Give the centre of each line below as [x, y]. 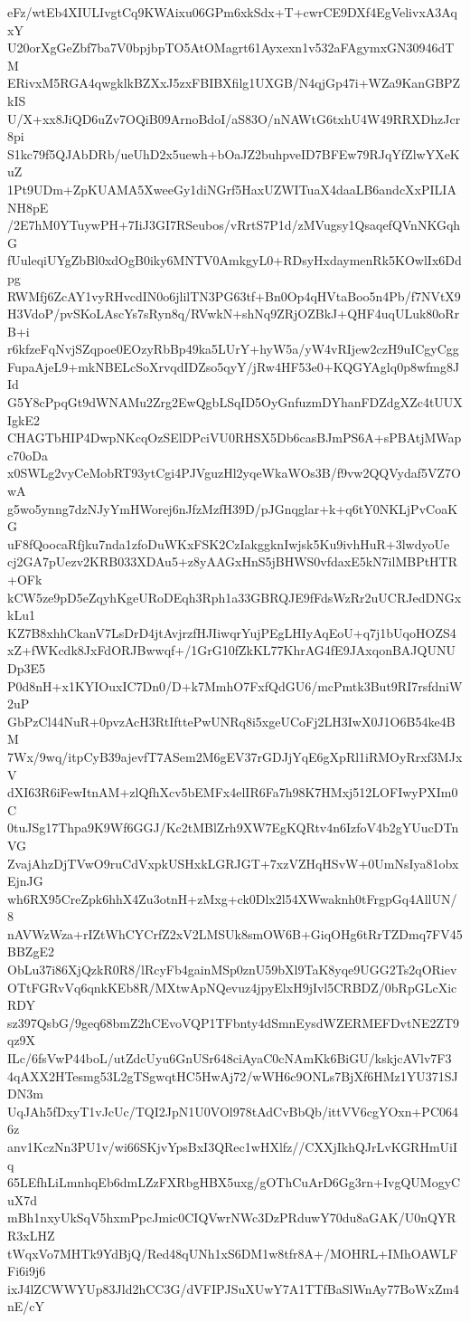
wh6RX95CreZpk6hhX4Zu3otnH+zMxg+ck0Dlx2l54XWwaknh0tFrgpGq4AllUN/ [232, 898]
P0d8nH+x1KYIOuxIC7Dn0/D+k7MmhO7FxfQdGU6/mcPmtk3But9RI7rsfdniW [235, 685]
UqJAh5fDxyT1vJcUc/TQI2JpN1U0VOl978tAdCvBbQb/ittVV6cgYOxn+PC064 [233, 1111]
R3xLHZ [31, 1235]
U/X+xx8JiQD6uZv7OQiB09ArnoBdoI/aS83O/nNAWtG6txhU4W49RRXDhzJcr [234, 118]
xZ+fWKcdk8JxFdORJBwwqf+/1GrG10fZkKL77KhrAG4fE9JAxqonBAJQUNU [231, 650]
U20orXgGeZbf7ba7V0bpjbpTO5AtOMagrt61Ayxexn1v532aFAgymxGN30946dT [231, 48]
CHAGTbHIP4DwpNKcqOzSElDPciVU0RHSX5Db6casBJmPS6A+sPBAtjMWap [235, 437]
